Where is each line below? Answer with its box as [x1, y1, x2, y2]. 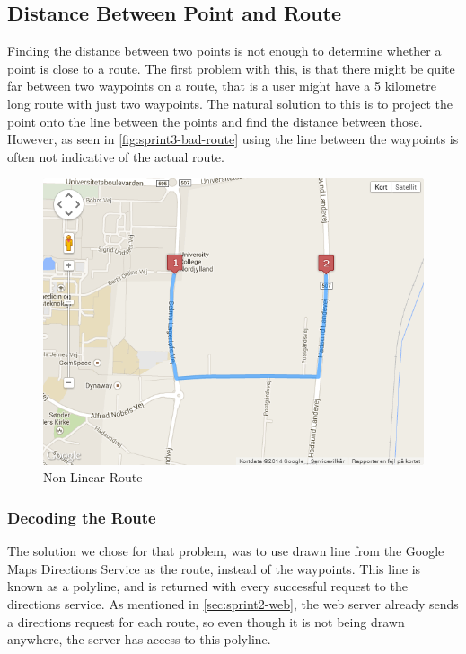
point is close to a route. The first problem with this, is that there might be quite [7, 58, 455, 77]
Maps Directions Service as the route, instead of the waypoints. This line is [7, 559, 421, 578]
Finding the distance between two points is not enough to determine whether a [7, 41, 442, 60]
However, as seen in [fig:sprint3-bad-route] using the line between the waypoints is [7, 130, 459, 148]
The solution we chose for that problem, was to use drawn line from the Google [7, 542, 444, 560]
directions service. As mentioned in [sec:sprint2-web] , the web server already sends [7, 595, 459, 614]
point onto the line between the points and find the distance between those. [7, 112, 423, 130]
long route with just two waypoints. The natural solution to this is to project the [7, 94, 453, 112]
